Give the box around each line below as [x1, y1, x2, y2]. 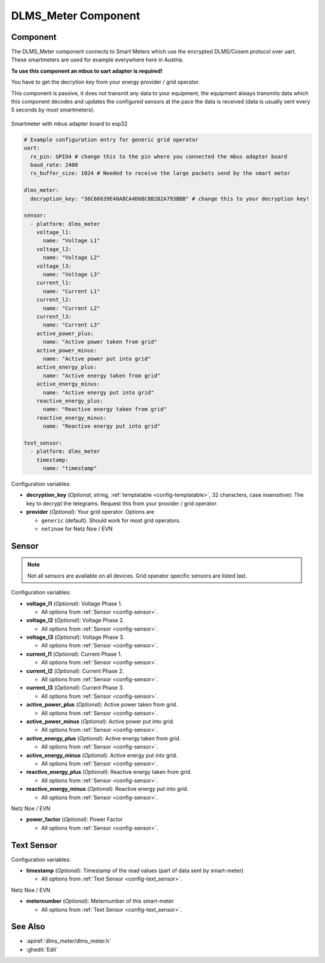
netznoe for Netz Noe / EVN [41, 525, 113, 532]
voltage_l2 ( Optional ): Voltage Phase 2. [26, 617, 125, 624]
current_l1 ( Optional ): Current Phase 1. [26, 650, 122, 658]
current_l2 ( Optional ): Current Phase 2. [26, 667, 125, 675]
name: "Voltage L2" [43, 254, 101, 261]
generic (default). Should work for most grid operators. [41, 517, 181, 524]
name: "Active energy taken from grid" [43, 372, 161, 379]
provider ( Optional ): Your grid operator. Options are [26, 508, 155, 516]
